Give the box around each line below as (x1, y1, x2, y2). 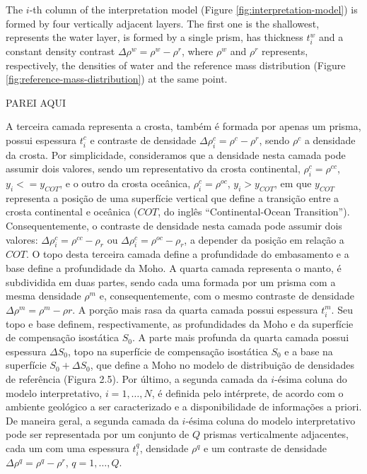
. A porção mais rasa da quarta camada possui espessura (72, 302, 318, 316)
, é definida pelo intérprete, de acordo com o (151, 385, 344, 400)
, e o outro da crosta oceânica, (59, 176, 191, 191)
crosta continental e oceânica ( (6, 204, 138, 219)
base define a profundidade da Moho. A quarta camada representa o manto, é (6, 261, 342, 275)
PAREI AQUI (6, 95, 66, 109)
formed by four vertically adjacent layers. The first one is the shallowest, (6, 16, 320, 30)
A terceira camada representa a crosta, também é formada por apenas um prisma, (6, 119, 361, 134)
